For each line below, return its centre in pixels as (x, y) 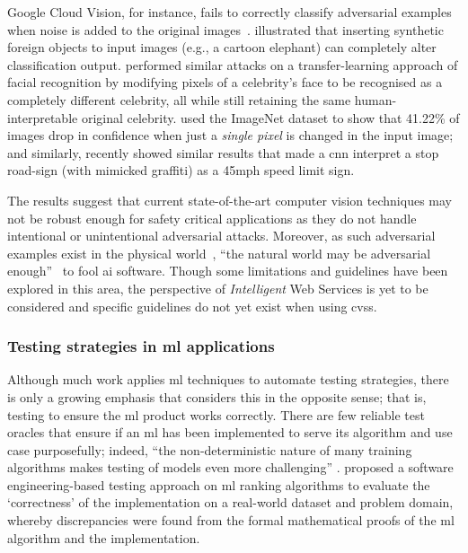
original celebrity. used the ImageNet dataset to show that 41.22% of (270, 117)
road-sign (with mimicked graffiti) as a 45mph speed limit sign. (181, 170)
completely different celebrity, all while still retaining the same (179, 99)
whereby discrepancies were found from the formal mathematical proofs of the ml (231, 520)
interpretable (43, 117)
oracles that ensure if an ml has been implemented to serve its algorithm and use (230, 432)
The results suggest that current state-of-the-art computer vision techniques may (230, 200)
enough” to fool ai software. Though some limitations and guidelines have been (228, 271)
